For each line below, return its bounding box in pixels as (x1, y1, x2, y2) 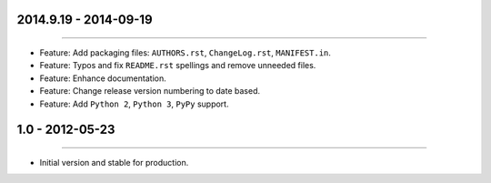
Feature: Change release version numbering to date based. (39, 86, 261, 97)
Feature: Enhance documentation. (39, 73, 167, 84)
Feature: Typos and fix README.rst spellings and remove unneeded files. (39, 60, 316, 71)
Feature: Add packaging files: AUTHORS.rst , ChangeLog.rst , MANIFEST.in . (39, 47, 332, 58)
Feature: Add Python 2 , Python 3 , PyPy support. (39, 98, 229, 109)
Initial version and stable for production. (39, 157, 189, 168)
